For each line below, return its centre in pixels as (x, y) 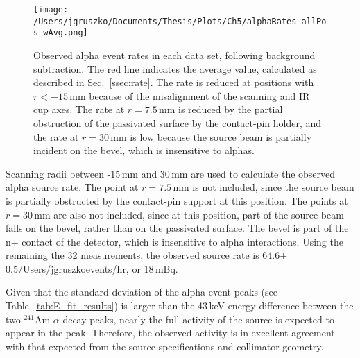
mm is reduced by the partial (221, 109)
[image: (51, 10)
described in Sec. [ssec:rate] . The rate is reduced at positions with (174, 82)
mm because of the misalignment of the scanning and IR (190, 95)
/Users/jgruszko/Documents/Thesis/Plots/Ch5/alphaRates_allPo (180, 21)
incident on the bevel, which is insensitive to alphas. (144, 150)
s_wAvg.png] (61, 33)
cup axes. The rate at (79, 109)
